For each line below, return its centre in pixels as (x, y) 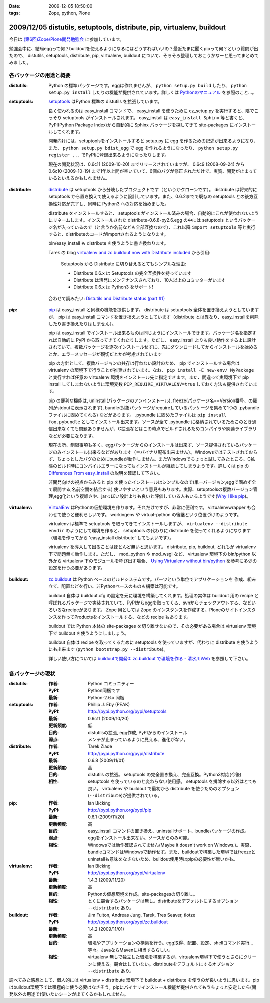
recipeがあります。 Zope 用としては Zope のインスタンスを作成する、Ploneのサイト (152, 610)
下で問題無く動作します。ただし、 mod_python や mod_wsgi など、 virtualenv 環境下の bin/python (150, 554)
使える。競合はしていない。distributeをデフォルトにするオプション (165, 964)
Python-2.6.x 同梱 (106, 697)
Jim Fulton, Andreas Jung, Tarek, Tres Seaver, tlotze (142, 915)
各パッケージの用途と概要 (40, 75)
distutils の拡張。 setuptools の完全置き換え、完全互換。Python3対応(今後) (165, 774)
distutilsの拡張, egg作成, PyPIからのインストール (138, 732)
